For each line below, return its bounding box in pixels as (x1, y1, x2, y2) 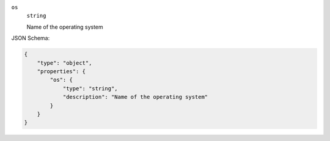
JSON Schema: (11, 34, 50, 42)
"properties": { (37, 68, 86, 74)
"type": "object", (37, 59, 92, 67)
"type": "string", (62, 85, 119, 92)
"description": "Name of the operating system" (62, 93, 208, 101)
